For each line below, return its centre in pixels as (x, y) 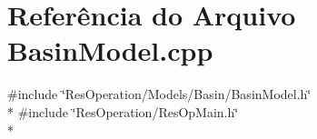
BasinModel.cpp (110, 50)
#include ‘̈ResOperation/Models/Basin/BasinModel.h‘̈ (159, 94)
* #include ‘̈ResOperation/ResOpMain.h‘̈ (123, 111)
